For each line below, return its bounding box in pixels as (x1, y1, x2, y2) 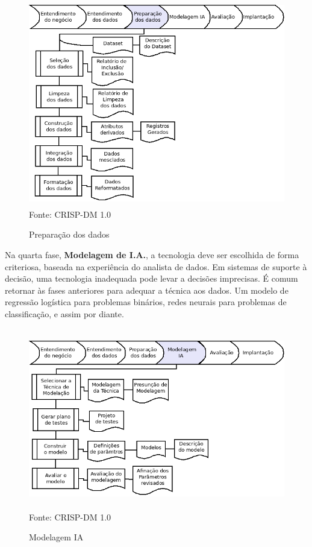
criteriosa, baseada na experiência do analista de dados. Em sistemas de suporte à (5, 260, 307, 273)
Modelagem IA (29, 531, 84, 543)
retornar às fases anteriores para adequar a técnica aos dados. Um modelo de (5, 283, 289, 296)
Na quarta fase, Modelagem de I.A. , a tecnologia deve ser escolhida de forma (5, 248, 299, 261)
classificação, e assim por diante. (5, 307, 124, 320)
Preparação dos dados (29, 228, 110, 241)
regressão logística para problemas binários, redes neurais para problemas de (5, 296, 287, 308)
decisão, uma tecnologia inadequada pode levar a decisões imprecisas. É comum (5, 272, 298, 285)
